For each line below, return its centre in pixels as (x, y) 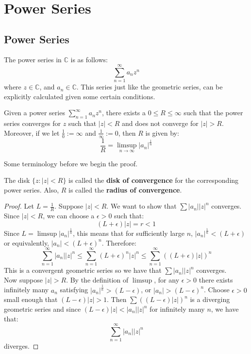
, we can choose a (69, 215)
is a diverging (210, 299)
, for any (167, 279)
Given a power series (34, 113)
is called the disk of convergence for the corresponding (154, 180)
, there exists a (124, 113)
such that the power (213, 113)
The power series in (33, 59)
